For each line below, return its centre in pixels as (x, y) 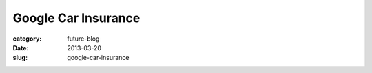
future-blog (83, 39)
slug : (20, 58)
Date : (21, 48)
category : (27, 39)
